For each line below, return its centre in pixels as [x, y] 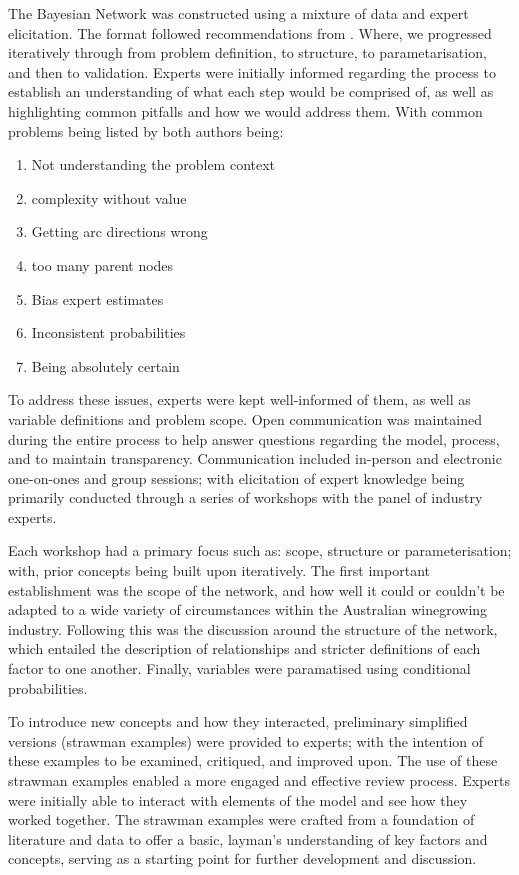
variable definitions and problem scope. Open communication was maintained [245, 418]
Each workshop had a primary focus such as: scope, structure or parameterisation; [260, 550]
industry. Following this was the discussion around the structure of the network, [253, 628]
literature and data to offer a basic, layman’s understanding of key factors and [248, 838]
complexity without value [109, 197]
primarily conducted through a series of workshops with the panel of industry [245, 497]
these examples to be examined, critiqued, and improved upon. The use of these [253, 760]
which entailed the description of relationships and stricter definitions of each [244, 648]
